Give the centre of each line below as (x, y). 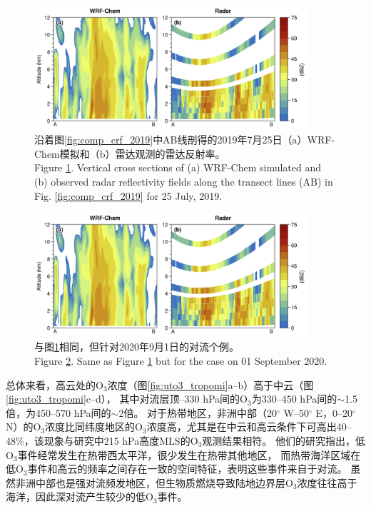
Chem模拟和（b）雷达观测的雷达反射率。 (130, 153)
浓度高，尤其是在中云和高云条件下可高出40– (249, 427)
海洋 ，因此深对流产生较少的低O (80, 497)
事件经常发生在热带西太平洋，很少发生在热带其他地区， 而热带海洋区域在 (189, 454)
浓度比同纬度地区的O (94, 427)
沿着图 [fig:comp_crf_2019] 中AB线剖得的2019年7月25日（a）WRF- (185, 140)
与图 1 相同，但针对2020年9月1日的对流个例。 (137, 347)
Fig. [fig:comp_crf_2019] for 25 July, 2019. (128, 195)
